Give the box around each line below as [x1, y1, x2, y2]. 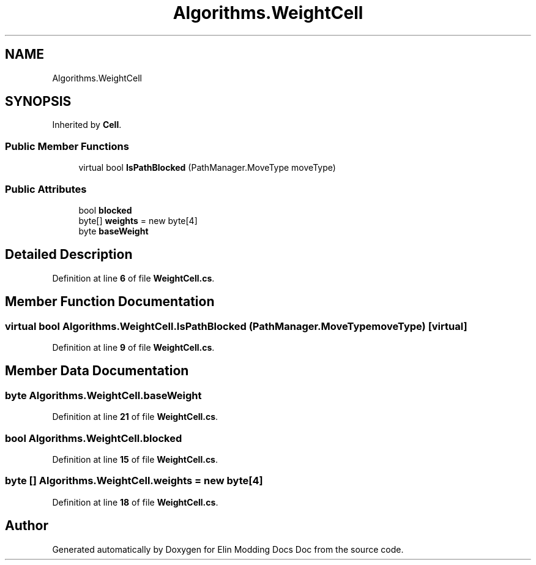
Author [5, 518, 48, 534]
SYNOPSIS [5, 94, 72, 110]
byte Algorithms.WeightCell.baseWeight [5, 389, 202, 402]
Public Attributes [5, 182, 87, 195]
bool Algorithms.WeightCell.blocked [5, 432, 182, 444]
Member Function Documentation [5, 294, 215, 310]
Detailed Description [5, 247, 133, 263]
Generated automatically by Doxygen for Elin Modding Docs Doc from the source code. [52, 544, 404, 555]
